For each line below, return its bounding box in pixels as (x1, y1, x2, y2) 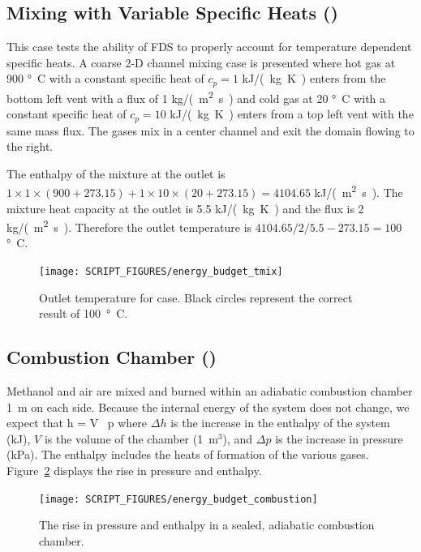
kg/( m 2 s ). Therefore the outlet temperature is (6, 216, 252, 235)
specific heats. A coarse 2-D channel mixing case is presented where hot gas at (6, 53, 396, 71)
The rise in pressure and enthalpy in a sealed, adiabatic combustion (39, 516, 375, 533)
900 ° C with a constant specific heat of (6, 70, 204, 87)
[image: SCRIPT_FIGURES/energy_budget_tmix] (39, 266, 283, 278)
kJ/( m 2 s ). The (314, 182, 403, 200)
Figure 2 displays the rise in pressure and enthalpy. (6, 462, 262, 479)
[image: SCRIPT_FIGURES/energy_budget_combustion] (39, 493, 318, 505)
